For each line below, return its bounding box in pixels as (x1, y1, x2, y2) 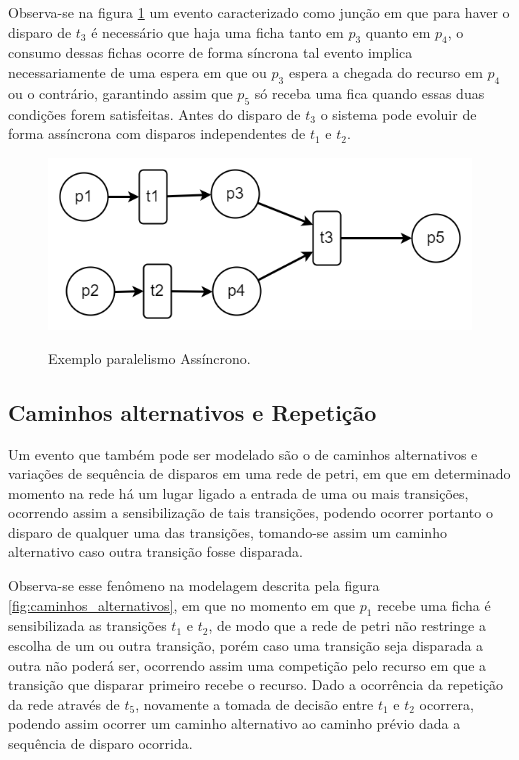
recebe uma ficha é (377, 594, 491, 615)
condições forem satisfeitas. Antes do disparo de (8, 103, 301, 124)
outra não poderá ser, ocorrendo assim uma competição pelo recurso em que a (8, 654, 487, 675)
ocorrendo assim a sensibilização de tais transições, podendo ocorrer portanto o (8, 502, 493, 523)
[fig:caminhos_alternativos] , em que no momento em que (8, 594, 356, 615)
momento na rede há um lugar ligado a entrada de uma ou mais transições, (8, 482, 469, 503)
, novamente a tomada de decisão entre (135, 693, 374, 714)
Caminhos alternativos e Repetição (8, 396, 377, 427)
